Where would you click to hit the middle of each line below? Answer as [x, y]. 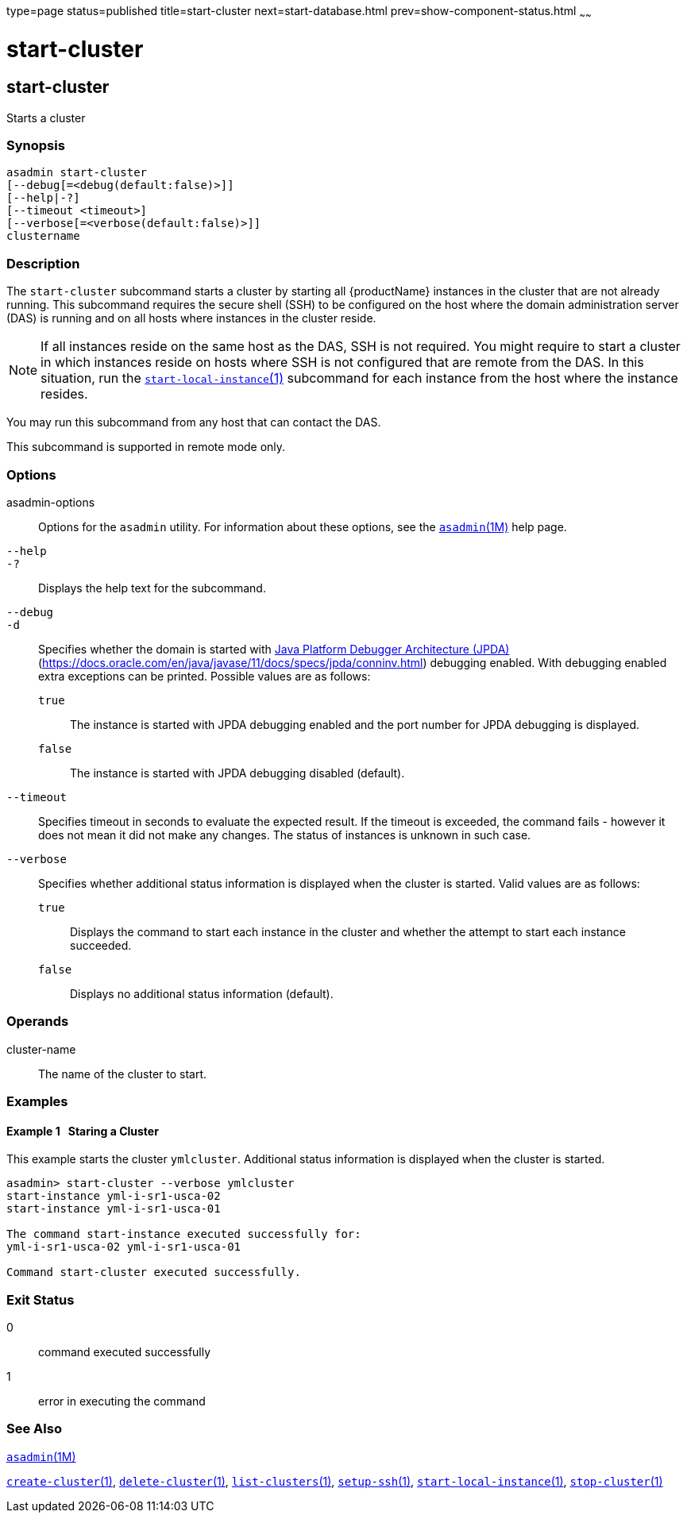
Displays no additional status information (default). [202, 993]
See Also [34, 1429]
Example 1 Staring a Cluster [83, 1131]
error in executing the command [122, 1401]
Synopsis [36, 146]
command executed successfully [125, 1352]
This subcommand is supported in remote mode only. [146, 447]
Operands [38, 1022]
